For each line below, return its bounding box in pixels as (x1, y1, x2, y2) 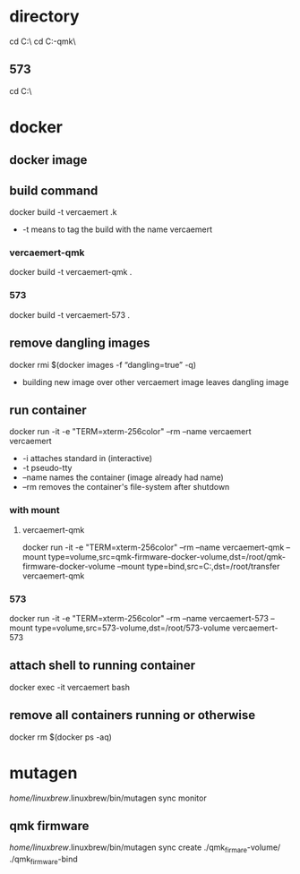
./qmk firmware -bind (9, 853, 78, 866)
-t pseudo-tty (21, 463, 73, 474)
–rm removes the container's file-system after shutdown (21, 482, 230, 493)
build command (9, 183, 99, 198)
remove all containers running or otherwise (9, 707, 256, 723)
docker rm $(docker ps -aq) (9, 732, 112, 742)
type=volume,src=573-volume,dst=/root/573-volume (34, 622, 231, 633)
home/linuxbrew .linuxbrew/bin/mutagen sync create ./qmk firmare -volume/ (9, 842, 281, 855)
